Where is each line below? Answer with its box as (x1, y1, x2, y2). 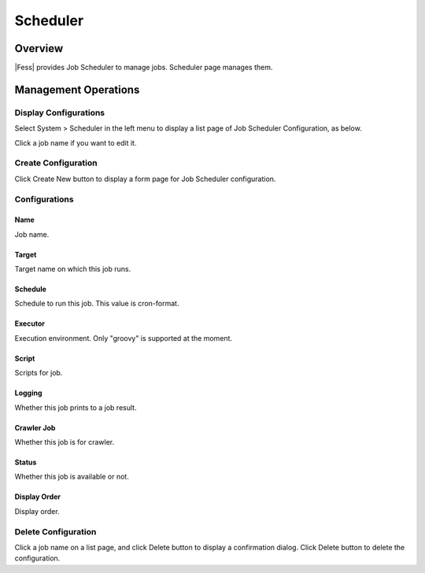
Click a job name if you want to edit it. (14, 138, 137, 147)
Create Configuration (14, 157, 98, 168)
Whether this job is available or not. (14, 472, 129, 482)
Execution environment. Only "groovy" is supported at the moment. (14, 333, 232, 342)
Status (14, 457, 37, 468)
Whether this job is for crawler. (14, 438, 114, 447)
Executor (14, 319, 45, 328)
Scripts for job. (14, 368, 63, 378)
